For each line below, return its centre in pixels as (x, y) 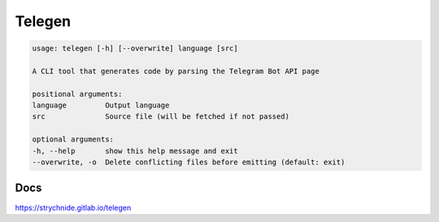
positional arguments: (77, 94)
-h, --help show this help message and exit (135, 151)
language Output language (101, 105)
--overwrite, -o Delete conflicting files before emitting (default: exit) (189, 162)
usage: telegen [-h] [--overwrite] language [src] (135, 48)
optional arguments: (73, 139)
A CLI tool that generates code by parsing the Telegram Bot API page (176, 71)
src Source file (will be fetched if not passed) (161, 117)
